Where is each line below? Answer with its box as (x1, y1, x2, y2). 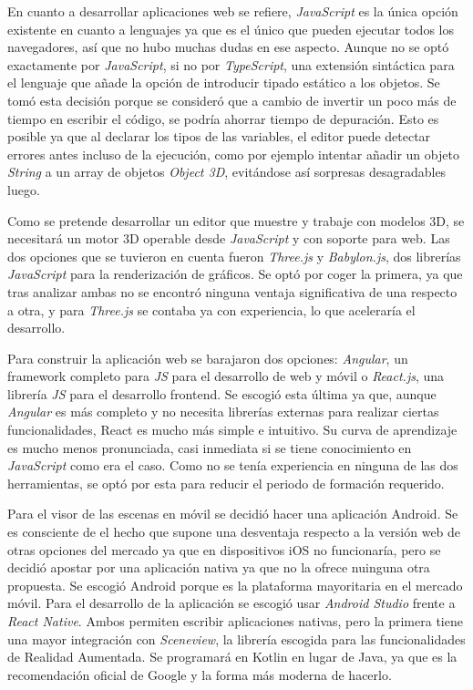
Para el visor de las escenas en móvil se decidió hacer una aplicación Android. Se (7, 504, 458, 523)
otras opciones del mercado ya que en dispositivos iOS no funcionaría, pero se (7, 540, 441, 559)
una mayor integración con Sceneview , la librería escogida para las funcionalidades (7, 629, 466, 648)
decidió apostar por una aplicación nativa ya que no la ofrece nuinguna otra (7, 558, 430, 577)
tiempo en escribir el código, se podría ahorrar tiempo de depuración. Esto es (7, 108, 439, 128)
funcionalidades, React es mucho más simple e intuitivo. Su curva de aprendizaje (7, 420, 458, 439)
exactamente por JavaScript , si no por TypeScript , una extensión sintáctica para (7, 55, 455, 74)
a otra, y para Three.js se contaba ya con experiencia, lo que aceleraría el (7, 300, 416, 319)
